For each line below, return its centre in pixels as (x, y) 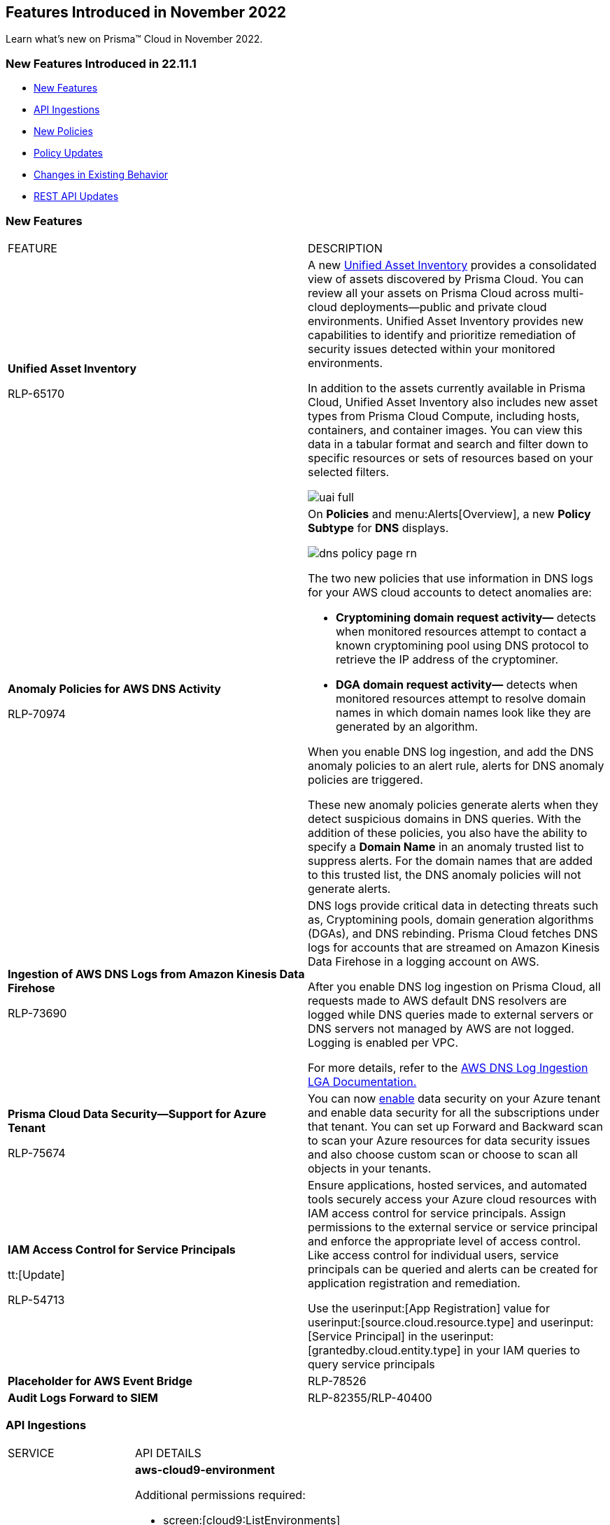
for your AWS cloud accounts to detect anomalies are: (450, 592)
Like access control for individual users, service (433, 1255)
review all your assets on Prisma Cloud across (429, 293)
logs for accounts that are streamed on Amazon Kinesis (454, 947)
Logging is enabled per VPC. (383, 1042)
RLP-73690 (37, 1013)
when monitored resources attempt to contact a (461, 631)
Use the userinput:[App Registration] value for (429, 1308)
